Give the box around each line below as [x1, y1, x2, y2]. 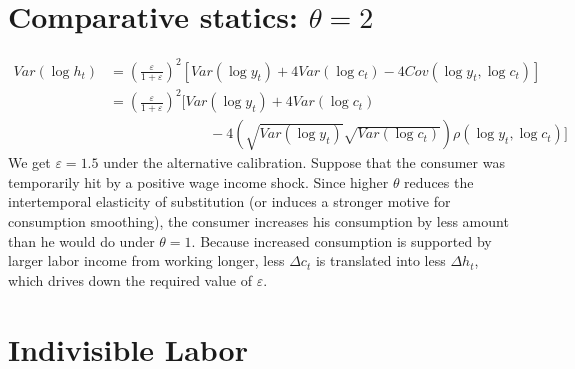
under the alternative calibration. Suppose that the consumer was [103, 152, 505, 173]
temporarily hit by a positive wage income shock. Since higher [8, 171, 389, 192]
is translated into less [315, 250, 446, 271]
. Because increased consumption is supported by [191, 230, 492, 251]
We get [8, 152, 51, 173]
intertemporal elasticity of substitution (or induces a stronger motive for [8, 191, 451, 212]
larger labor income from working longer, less [8, 250, 285, 271]
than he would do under [8, 230, 155, 251]
